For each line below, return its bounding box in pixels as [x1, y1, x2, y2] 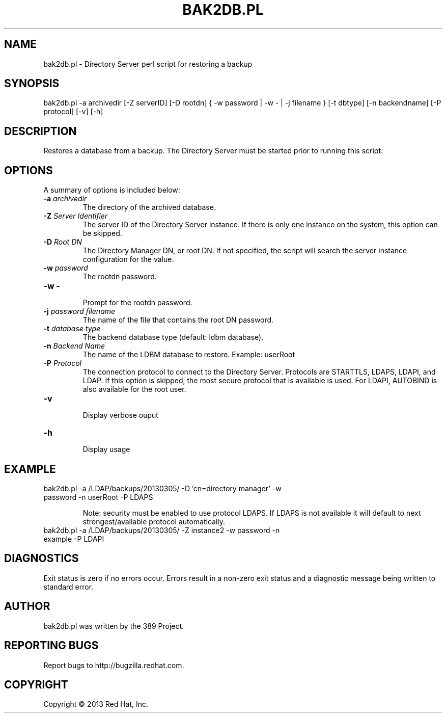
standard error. [43, 582, 94, 591]
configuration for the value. [82, 255, 174, 264]
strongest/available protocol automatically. [82, 517, 226, 526]
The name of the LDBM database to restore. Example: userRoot [82, 350, 295, 359]
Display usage [82, 445, 130, 454]
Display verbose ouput [82, 411, 158, 420]
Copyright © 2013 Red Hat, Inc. [43, 700, 149, 709]
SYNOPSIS [4, 77, 60, 90]
